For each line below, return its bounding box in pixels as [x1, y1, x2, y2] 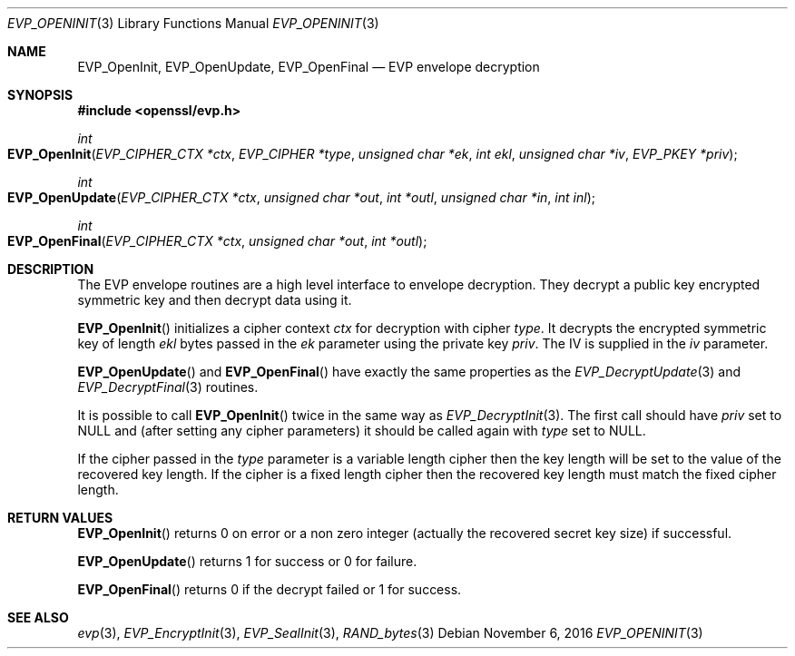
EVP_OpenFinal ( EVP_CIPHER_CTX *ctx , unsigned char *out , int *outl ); [7, 233, 427, 249]
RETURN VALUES [7, 510, 113, 525]
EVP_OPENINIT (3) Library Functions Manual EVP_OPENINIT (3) [7, 15, 379, 31]
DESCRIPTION [7, 261, 94, 277]
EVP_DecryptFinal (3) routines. [77, 379, 259, 395]
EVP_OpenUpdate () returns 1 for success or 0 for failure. [77, 553, 417, 569]
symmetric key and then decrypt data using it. [77, 292, 352, 308]
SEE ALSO [7, 610, 69, 625]
